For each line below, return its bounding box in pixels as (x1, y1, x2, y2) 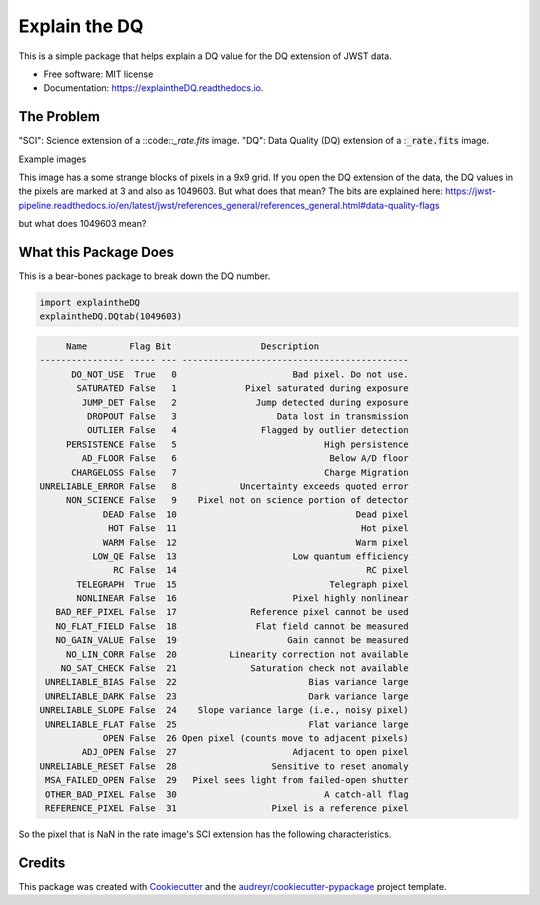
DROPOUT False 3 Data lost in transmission (86, 411, 409, 422)
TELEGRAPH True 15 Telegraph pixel (76, 578, 409, 590)
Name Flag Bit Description (65, 341, 320, 352)
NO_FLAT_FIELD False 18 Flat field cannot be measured (55, 620, 409, 632)
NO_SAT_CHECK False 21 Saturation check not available (60, 663, 409, 674)
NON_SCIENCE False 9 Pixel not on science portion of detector (65, 495, 409, 506)
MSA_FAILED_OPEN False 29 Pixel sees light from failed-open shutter (45, 775, 409, 786)
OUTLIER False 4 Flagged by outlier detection (86, 425, 409, 436)
